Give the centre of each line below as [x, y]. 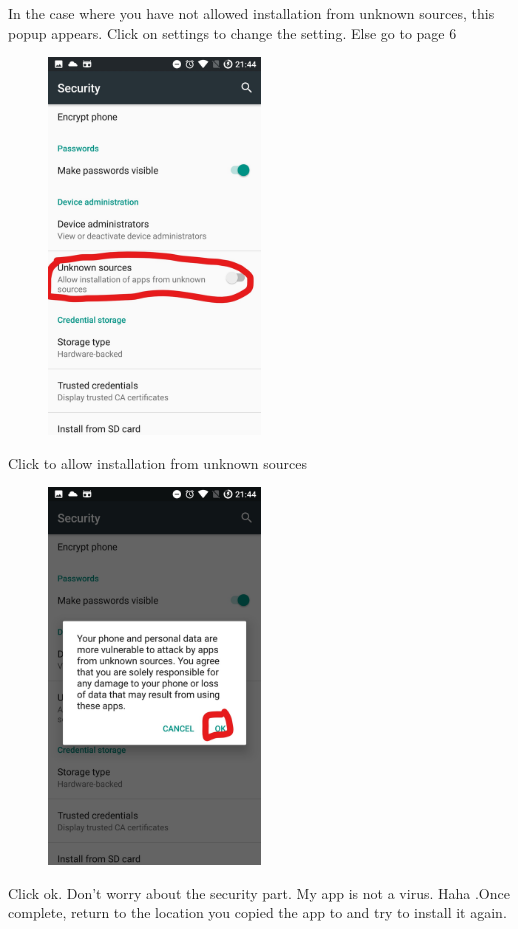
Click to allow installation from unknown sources [157, 462]
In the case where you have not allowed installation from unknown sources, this [251, 13]
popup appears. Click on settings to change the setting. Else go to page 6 [232, 32]
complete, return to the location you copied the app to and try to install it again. [257, 912]
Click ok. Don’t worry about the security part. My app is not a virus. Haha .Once [259, 892]
